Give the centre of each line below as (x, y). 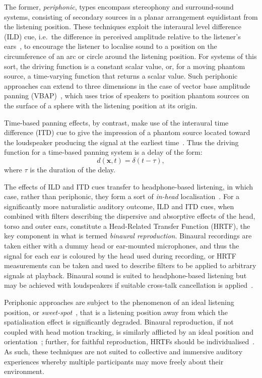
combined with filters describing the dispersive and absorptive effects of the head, (130, 216)
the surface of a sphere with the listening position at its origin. (101, 105)
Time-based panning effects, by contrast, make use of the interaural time (116, 122)
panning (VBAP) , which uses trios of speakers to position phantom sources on (127, 96)
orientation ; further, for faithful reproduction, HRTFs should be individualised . (129, 341)
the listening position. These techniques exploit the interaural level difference (123, 26)
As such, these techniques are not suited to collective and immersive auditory (123, 351)
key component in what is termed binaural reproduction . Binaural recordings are (128, 236)
